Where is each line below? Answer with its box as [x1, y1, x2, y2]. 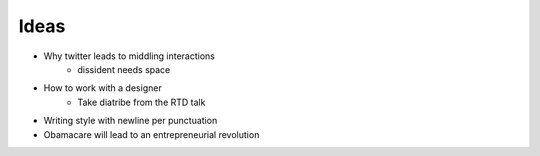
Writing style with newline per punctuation [43, 115, 218, 127]
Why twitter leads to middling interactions [43, 50, 215, 62]
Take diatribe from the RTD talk [77, 96, 206, 108]
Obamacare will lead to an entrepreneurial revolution [43, 128, 260, 140]
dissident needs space [77, 63, 171, 75]
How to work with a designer [43, 82, 162, 94]
